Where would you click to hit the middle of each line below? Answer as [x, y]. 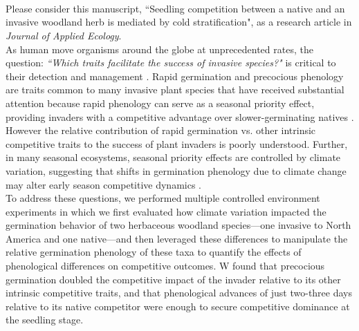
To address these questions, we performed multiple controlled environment [163, 198]
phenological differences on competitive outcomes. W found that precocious [165, 266]
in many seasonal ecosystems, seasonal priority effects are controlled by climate [173, 157]
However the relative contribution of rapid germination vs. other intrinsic [161, 130]
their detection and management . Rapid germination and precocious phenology [175, 76]
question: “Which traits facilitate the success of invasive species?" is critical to [171, 63]
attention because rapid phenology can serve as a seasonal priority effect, [160, 103]
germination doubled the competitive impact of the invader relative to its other [173, 279]
